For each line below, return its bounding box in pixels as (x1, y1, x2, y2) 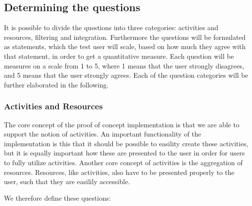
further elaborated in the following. (4, 79, 108, 89)
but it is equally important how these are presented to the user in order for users (4, 148, 245, 158)
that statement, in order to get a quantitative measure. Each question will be (4, 51, 234, 61)
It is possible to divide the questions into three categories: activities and (4, 22, 218, 33)
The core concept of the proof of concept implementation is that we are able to (4, 119, 239, 129)
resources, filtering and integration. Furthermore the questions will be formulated (4, 32, 246, 42)
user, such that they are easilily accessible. (4, 176, 130, 187)
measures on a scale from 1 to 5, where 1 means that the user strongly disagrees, (4, 60, 244, 70)
